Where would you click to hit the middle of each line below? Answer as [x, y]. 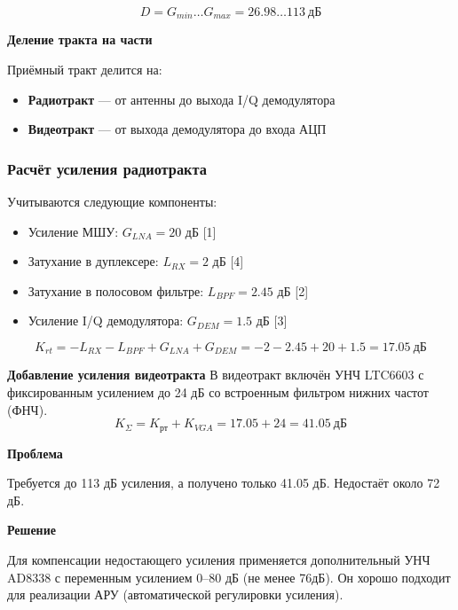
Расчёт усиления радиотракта [107, 168]
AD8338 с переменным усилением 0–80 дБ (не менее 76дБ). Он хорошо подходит [229, 577]
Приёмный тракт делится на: [85, 70]
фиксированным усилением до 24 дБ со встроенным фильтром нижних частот [218, 392]
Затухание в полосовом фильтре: [116, 290]
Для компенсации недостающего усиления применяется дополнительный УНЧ [219, 560]
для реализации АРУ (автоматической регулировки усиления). [175, 594]
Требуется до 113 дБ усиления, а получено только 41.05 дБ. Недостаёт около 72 [224, 483]
